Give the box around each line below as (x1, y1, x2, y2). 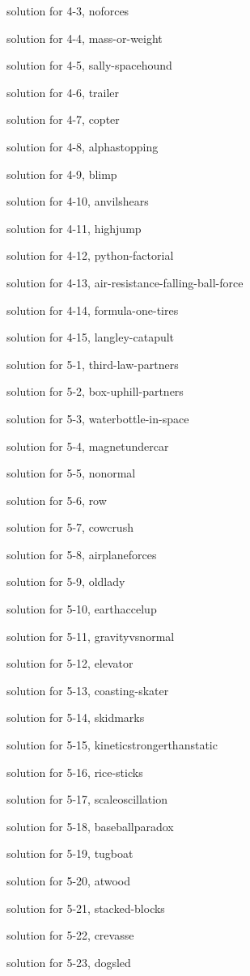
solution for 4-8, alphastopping (6, 138, 159, 155)
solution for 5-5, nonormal (6, 465, 136, 482)
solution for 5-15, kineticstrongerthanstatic (6, 736, 218, 753)
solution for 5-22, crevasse (6, 927, 134, 944)
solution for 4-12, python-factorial (6, 247, 174, 264)
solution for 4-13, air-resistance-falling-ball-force (6, 274, 244, 291)
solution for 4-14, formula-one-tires (6, 301, 179, 318)
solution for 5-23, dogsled (6, 953, 131, 970)
